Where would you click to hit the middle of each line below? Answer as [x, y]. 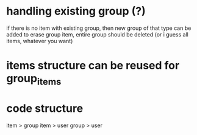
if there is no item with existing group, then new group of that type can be [99, 28]
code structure [45, 108]
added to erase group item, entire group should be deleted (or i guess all [98, 34]
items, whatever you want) [40, 41]
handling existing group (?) [76, 11]
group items [34, 80]
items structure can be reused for [93, 66]
